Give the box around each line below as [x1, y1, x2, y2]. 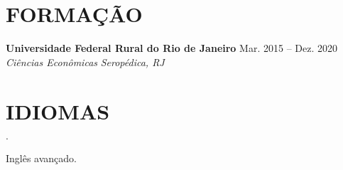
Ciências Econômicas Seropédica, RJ [6, 54, 165, 69]
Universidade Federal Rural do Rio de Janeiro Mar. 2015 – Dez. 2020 [6, 41, 337, 55]
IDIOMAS [6, 96, 110, 125]
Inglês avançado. [6, 151, 77, 166]
